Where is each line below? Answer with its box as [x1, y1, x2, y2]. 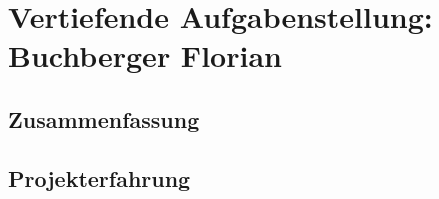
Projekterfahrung [8, 162, 191, 193]
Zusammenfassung [8, 103, 200, 134]
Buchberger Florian [8, 35, 282, 76]
